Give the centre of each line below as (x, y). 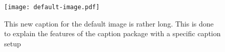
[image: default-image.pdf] (52, 7)
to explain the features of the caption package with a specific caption (113, 33)
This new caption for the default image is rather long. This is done (109, 23)
